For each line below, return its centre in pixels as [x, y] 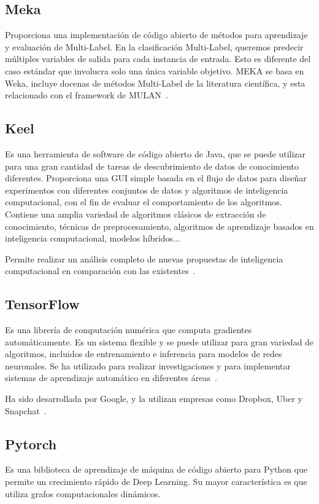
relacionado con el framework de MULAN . [86, 95]
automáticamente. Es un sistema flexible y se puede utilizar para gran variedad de [159, 341]
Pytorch [31, 443]
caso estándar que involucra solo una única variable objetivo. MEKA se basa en [155, 70]
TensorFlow [42, 304]
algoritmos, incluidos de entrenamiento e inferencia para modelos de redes [144, 354]
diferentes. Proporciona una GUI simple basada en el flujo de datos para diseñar [156, 178]
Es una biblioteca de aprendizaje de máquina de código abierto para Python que [156, 469]
